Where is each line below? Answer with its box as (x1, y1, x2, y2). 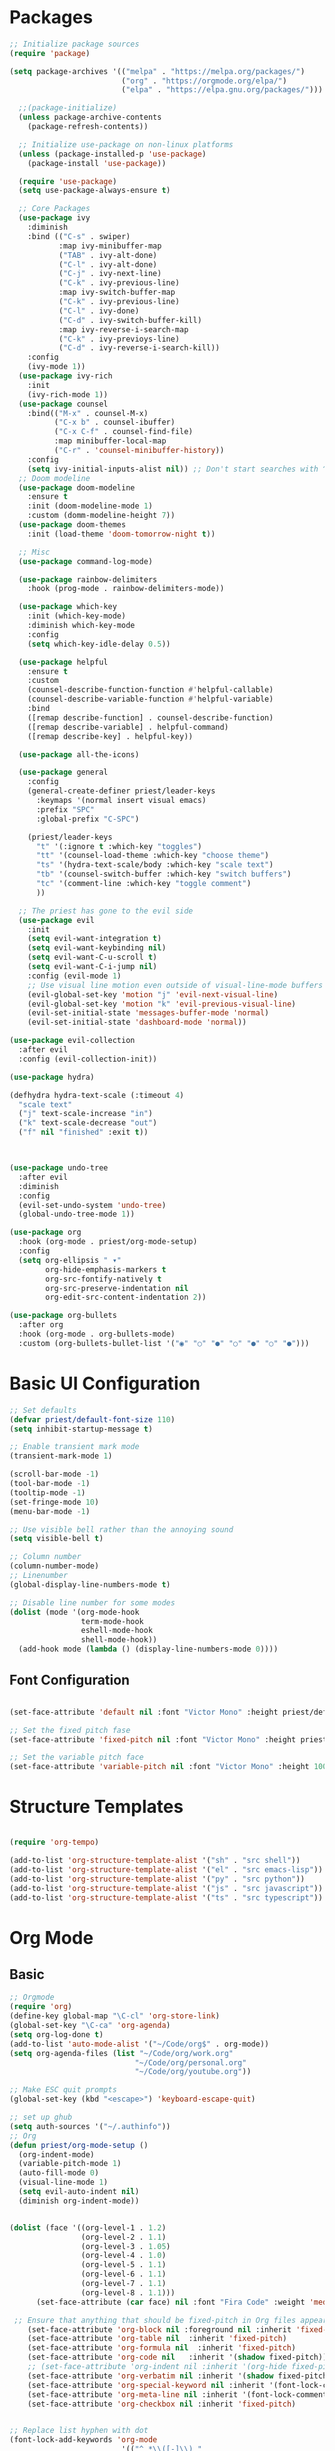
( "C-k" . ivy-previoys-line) (58, 334, 181, 344)
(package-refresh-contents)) (27, 122, 149, 132)
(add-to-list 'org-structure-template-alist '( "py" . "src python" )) (9, 1874, 306, 1884)
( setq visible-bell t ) (9, 1534, 104, 1544)
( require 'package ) (9, 48, 91, 58)
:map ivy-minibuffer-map (58, 241, 162, 251)
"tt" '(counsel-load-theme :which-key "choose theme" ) (35, 851, 270, 861)
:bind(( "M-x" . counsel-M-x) (27, 408, 149, 418)
